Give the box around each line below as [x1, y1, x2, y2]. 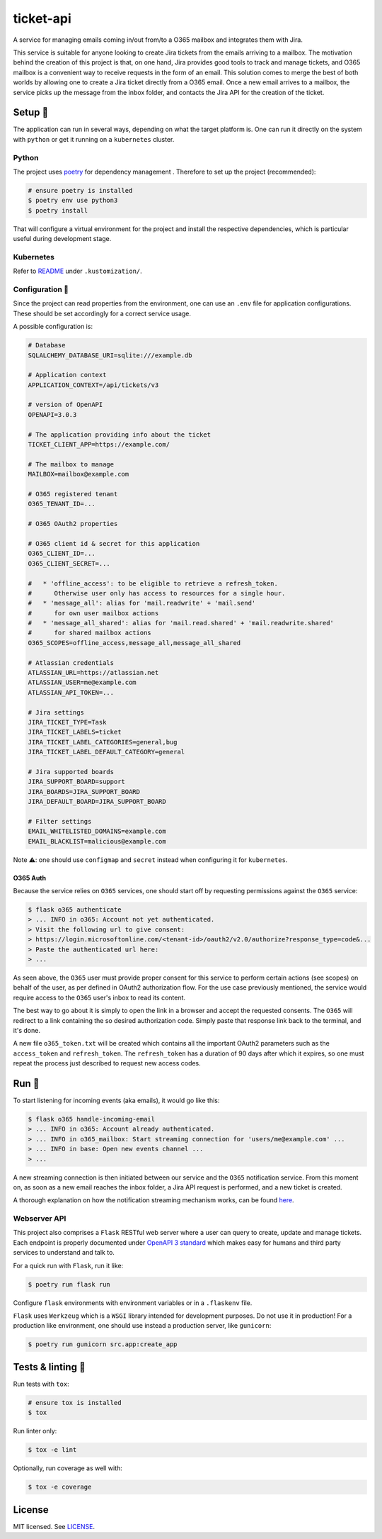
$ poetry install [28, 206, 88, 214]
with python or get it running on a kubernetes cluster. [13, 135, 175, 143]
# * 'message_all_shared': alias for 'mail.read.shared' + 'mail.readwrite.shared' [28, 619, 334, 627]
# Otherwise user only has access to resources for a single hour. [28, 589, 286, 597]
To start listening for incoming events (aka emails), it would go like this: [13, 1096, 220, 1104]
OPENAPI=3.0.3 [28, 410, 77, 418]
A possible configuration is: [13, 323, 93, 331]
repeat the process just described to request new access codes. [13, 1059, 201, 1068]
